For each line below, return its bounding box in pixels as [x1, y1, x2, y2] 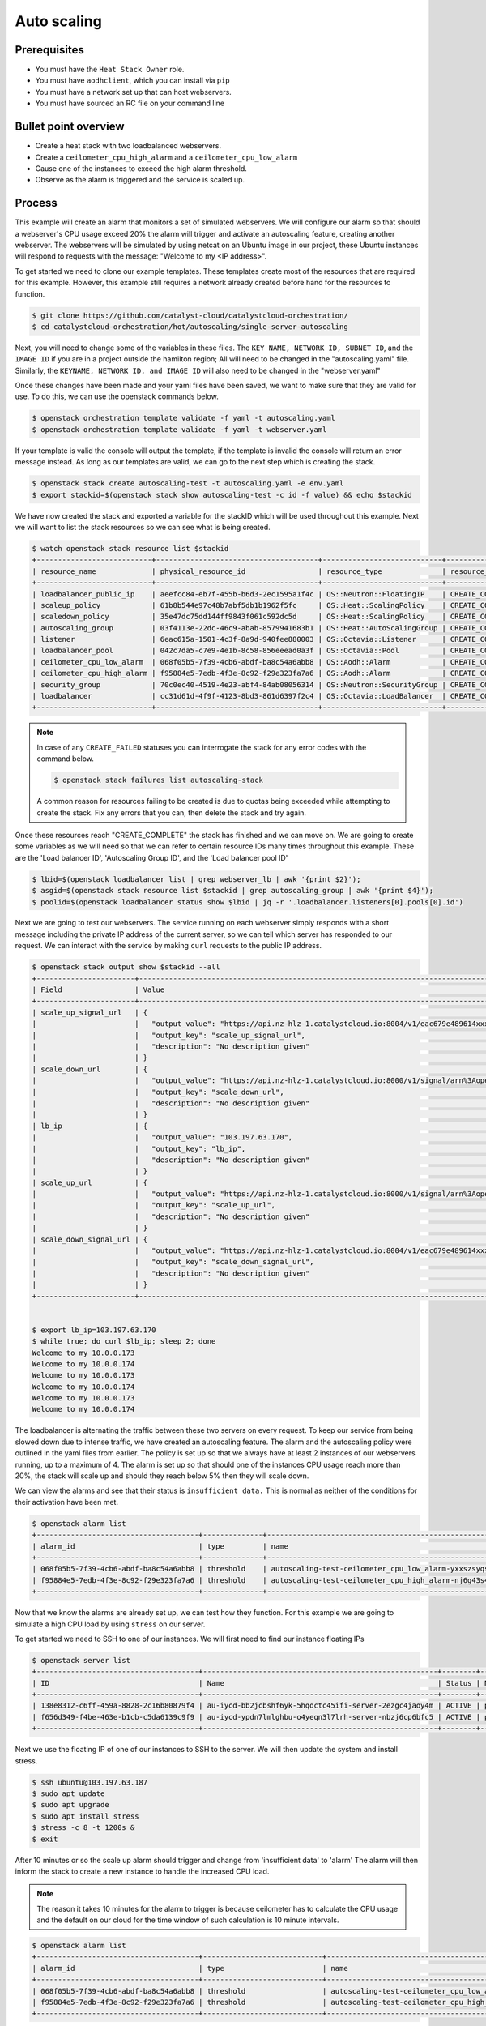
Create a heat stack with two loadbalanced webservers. [35, 141, 222, 151]
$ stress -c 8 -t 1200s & [32, 1823, 135, 1832]
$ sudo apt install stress [32, 1811, 139, 1821]
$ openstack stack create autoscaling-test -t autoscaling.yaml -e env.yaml [32, 479, 344, 488]
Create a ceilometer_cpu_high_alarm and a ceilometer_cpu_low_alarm [35, 152, 298, 162]
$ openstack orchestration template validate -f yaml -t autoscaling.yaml [32, 413, 336, 423]
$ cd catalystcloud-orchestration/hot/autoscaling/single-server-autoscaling [32, 322, 348, 331]
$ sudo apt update [32, 1789, 105, 1798]
